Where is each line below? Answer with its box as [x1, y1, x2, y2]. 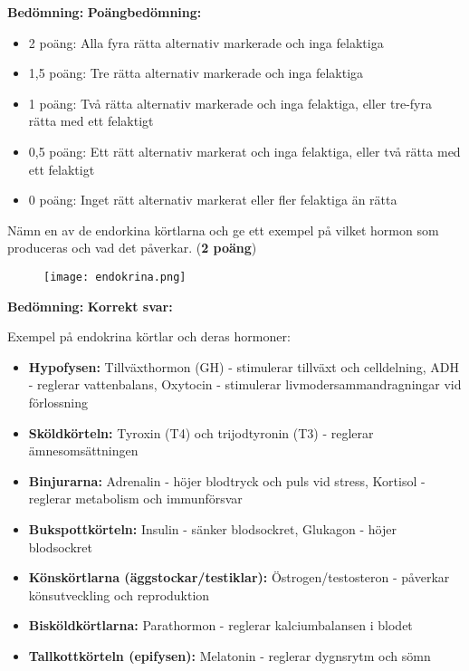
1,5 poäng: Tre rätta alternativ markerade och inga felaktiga [28, 63, 364, 82]
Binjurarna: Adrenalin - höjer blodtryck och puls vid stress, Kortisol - [28, 471, 426, 490]
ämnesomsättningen [28, 441, 139, 460]
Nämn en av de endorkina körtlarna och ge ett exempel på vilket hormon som [7, 220, 439, 239]
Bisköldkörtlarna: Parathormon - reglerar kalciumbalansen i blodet [28, 616, 413, 635]
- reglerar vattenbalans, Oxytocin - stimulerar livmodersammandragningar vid [28, 375, 462, 394]
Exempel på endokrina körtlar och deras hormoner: [7, 327, 291, 346]
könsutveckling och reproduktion [28, 585, 210, 604]
